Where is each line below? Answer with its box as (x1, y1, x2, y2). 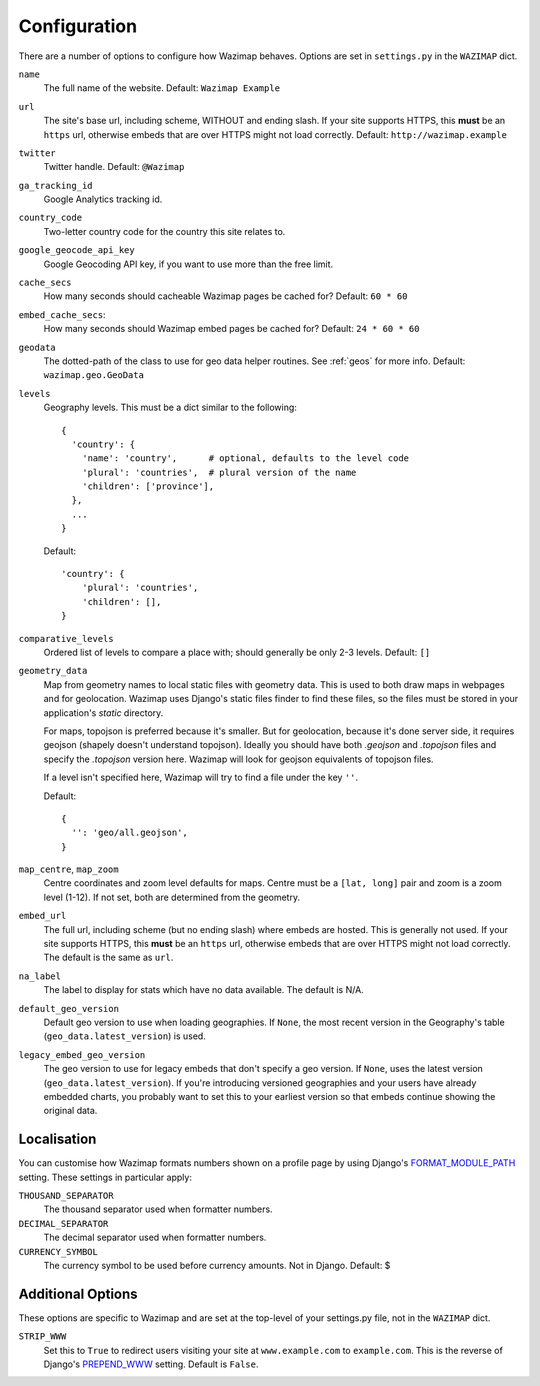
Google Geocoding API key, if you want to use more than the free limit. (43, 258, 334, 270)
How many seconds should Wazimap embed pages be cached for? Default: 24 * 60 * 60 (43, 323, 420, 335)
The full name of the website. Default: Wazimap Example (43, 82, 280, 94)
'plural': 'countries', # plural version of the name (81, 466, 357, 478)
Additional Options (18, 1285, 139, 1302)
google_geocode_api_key (18, 245, 135, 256)
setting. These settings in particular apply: (18, 1171, 192, 1183)
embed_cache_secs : (18, 308, 106, 320)
